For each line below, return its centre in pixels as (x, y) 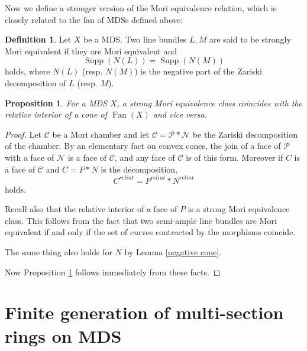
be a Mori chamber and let (101, 134)
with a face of (30, 157)
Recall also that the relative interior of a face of (91, 209)
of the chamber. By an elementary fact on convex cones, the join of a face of (143, 146)
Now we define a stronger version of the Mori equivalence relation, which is (141, 8)
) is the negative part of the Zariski (198, 71)
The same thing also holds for (59, 252)
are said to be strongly (250, 39)
